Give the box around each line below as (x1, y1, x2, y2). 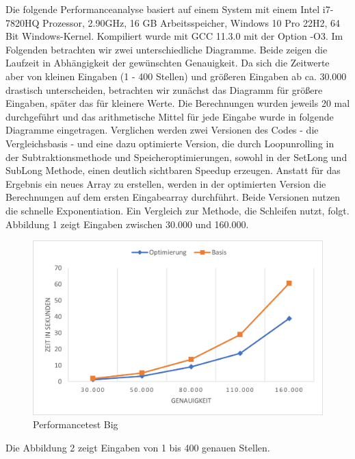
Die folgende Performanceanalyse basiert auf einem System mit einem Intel (5, 2, 320, 16)
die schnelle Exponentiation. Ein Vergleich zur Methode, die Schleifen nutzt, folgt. (5, 203, 350, 217)
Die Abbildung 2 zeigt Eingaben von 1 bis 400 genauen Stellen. (5, 440, 270, 454)
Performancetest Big (33, 417, 118, 432)
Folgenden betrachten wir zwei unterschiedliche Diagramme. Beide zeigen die (5, 42, 328, 56)
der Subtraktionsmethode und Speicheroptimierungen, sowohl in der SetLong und (5, 149, 347, 164)
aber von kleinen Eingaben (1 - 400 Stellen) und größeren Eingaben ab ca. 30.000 (5, 69, 347, 83)
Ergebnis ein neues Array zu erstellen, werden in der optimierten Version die (5, 176, 326, 190)
